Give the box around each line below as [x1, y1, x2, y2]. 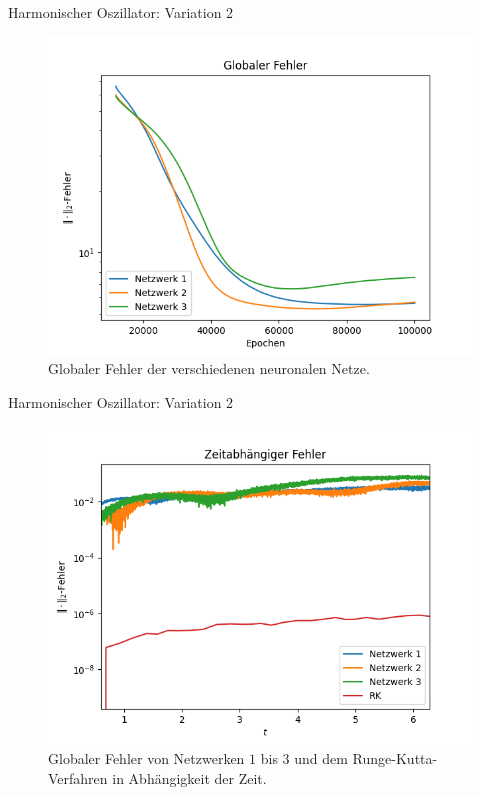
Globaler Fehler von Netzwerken [48, 747, 245, 768]
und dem [294, 747, 348, 768]
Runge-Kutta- [352, 747, 438, 768]
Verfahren [48, 767, 108, 788]
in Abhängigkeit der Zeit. [112, 767, 267, 788]
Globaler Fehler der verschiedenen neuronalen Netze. [48, 358, 370, 379]
